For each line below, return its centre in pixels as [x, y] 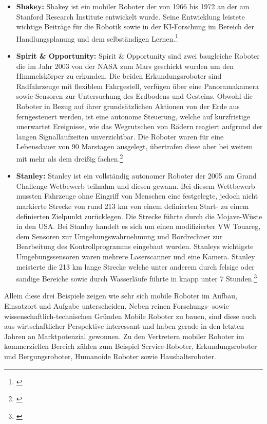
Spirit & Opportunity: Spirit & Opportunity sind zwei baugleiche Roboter [138, 56]
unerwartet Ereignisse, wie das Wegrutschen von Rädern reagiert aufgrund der [139, 126]
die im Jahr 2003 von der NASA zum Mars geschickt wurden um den [125, 66]
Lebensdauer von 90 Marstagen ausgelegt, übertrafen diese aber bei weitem [135, 146]
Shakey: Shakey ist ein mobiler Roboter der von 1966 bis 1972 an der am [133, 6]
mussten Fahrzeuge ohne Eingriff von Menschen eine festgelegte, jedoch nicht [137, 196]
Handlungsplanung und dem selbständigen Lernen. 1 [97, 38]
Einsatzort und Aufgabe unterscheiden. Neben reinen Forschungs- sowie [117, 306]
